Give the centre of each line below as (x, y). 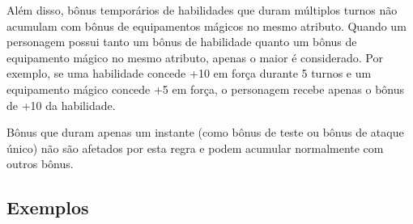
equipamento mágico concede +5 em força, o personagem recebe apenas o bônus (206, 89)
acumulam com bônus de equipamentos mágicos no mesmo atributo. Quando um (206, 25)
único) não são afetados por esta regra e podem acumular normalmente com (195, 148)
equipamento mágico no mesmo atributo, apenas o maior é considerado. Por (195, 57)
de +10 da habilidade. (61, 105)
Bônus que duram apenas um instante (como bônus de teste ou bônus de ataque (205, 132)
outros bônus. (40, 164)
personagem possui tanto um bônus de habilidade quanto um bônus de (182, 42)
